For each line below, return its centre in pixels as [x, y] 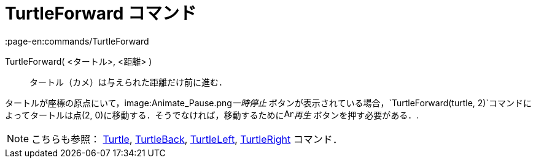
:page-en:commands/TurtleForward [77, 41]
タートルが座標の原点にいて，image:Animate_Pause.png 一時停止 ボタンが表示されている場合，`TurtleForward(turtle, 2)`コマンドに [268, 103]
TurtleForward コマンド [101, 13]
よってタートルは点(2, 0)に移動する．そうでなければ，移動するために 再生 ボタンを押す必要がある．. [212, 115]
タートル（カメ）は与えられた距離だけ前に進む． [128, 82]
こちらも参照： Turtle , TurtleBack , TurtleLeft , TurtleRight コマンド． [187, 139]
